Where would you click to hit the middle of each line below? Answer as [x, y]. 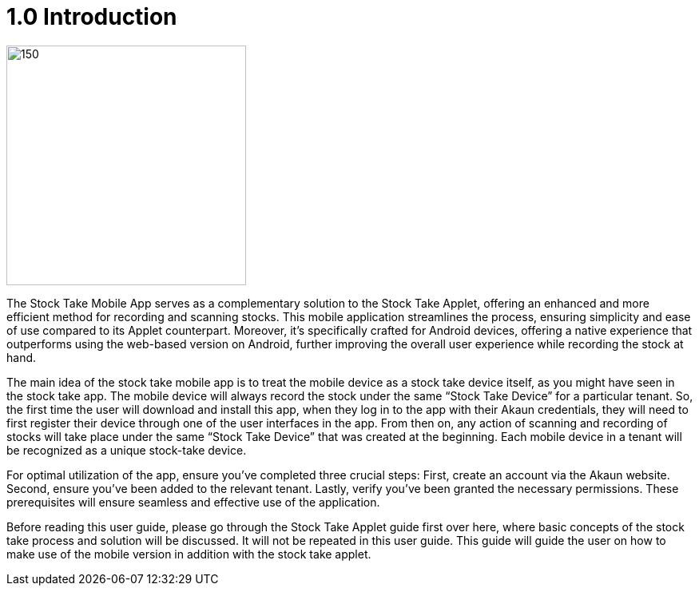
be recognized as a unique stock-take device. [127, 450]
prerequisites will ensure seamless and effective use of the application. [193, 502]
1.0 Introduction [92, 17]
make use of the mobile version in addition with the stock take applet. [189, 554]
